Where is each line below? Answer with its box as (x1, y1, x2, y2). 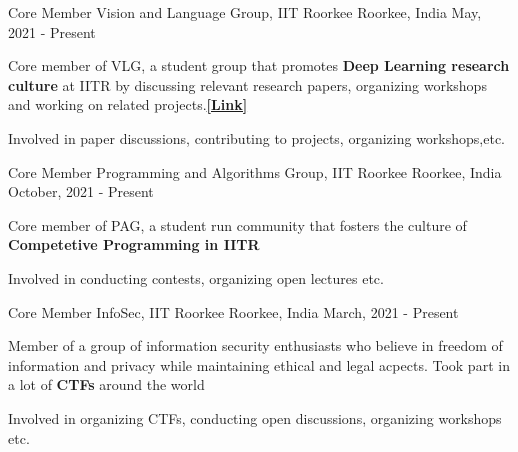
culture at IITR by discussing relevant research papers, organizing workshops (8, 74, 487, 95)
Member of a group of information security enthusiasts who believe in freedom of (8, 335, 503, 356)
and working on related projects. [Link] (8, 94, 248, 115)
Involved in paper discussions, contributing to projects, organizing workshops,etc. (8, 127, 505, 148)
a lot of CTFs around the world (8, 374, 205, 395)
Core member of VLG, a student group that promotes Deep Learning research (8, 55, 510, 76)
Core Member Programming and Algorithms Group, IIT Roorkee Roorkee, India (8, 161, 502, 182)
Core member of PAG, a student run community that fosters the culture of (8, 214, 467, 235)
